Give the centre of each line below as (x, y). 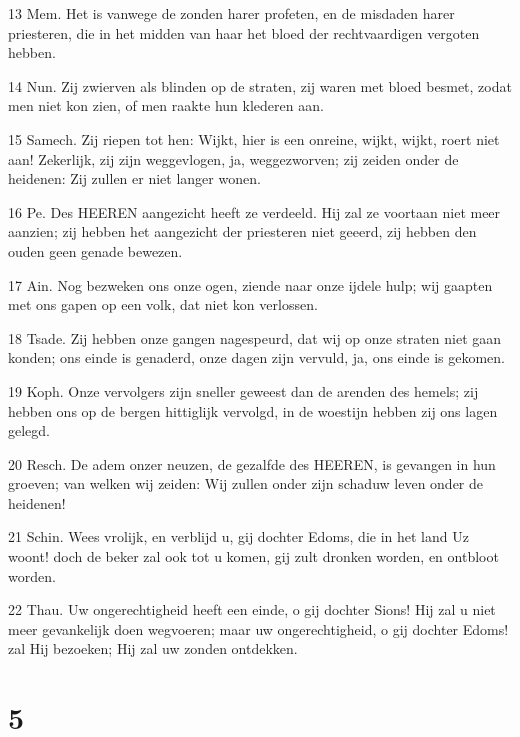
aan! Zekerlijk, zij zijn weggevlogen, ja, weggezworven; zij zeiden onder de (233, 158)
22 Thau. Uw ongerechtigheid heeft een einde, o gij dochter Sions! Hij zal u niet (252, 609)
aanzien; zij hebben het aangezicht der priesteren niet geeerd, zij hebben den (242, 231)
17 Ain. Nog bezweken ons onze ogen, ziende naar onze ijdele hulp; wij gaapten (250, 284)
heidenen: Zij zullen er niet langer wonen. (134, 178)
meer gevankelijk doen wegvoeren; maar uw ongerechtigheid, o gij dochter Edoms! (258, 628)
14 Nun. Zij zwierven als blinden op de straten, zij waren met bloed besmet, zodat (260, 85)
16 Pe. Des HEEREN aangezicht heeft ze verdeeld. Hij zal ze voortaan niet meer (254, 211)
